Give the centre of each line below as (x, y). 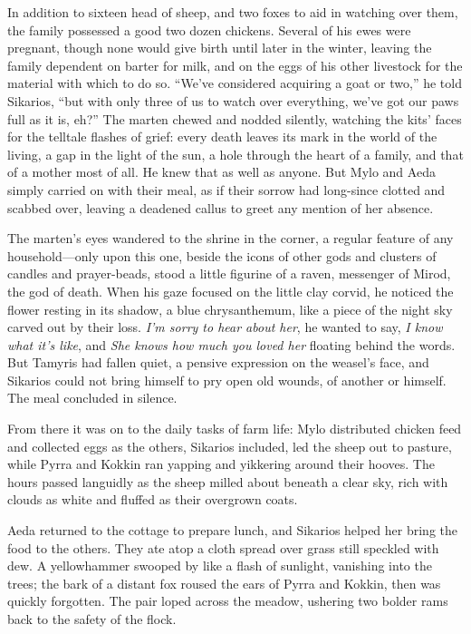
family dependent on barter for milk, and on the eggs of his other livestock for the (235, 65)
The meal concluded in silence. (92, 398)
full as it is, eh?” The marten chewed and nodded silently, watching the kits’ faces (235, 118)
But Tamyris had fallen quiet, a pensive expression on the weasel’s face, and (218, 362)
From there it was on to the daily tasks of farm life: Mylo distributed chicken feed (235, 429)
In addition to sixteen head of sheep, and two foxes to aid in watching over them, (233, 12)
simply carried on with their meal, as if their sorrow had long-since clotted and (226, 189)
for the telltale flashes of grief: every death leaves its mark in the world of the (222, 137)
